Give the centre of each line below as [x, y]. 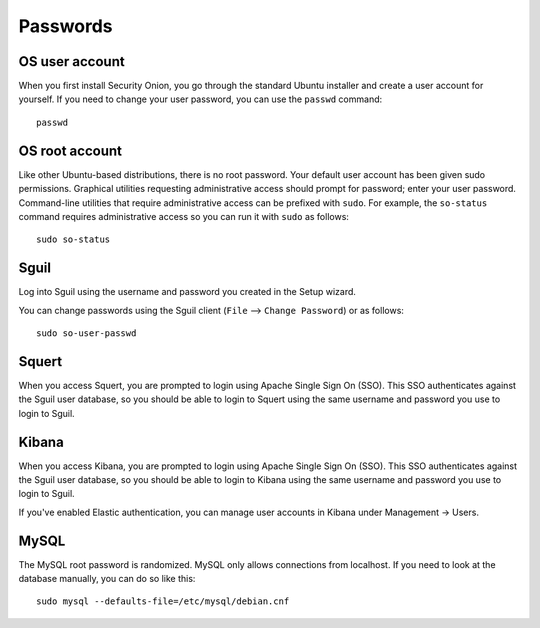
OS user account [71, 61]
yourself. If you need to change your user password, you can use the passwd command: [200, 99]
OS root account [70, 150]
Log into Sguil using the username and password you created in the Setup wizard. [187, 292]
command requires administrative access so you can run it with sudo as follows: [184, 216]
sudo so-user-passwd [86, 333]
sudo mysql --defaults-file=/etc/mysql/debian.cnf [163, 601]
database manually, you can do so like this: [107, 579]
